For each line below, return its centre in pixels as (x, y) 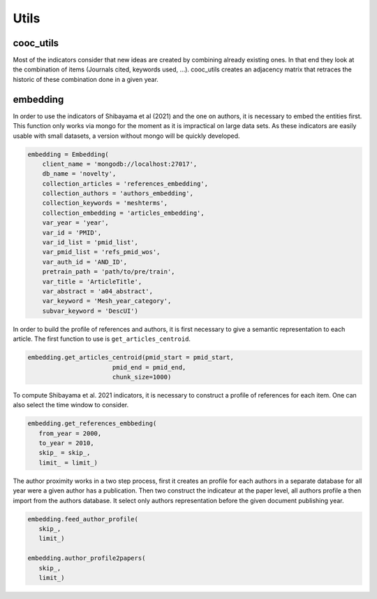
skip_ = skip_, (65, 453)
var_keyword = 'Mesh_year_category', (107, 301)
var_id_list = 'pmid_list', (90, 242)
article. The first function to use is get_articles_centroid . (102, 339)
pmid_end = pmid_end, (149, 367)
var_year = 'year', (76, 223)
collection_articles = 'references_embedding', (125, 183)
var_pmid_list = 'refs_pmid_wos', (101, 252)
